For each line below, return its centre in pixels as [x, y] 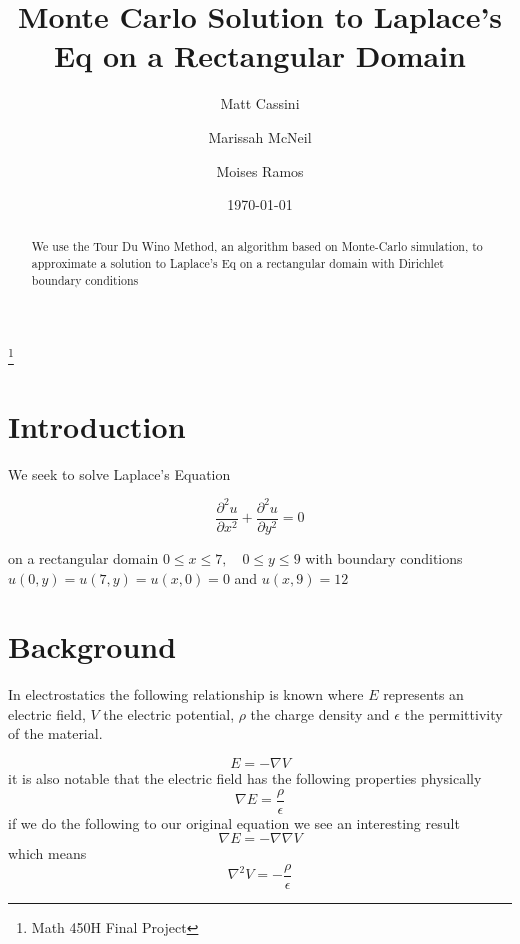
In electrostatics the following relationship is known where [186, 694]
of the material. [55, 733]
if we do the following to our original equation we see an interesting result [234, 822]
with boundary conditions [384, 557]
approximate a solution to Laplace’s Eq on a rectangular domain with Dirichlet [237, 263]
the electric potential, [169, 713]
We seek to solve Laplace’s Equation [119, 473]
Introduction [97, 425]
